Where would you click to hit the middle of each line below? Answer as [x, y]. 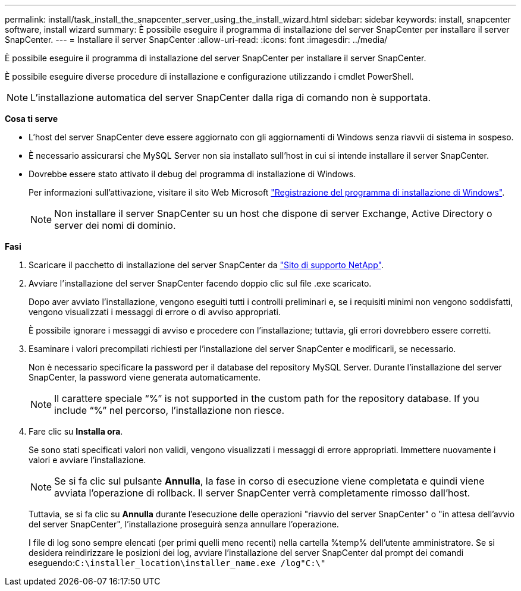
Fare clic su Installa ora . [76, 431]
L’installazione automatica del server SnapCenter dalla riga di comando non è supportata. [231, 98]
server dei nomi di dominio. [115, 225]
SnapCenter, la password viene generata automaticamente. [145, 377]
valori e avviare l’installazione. [87, 460]
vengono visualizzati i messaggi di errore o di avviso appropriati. [155, 312]
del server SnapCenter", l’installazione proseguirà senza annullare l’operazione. [184, 524]
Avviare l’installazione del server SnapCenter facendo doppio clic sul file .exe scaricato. [200, 283]
